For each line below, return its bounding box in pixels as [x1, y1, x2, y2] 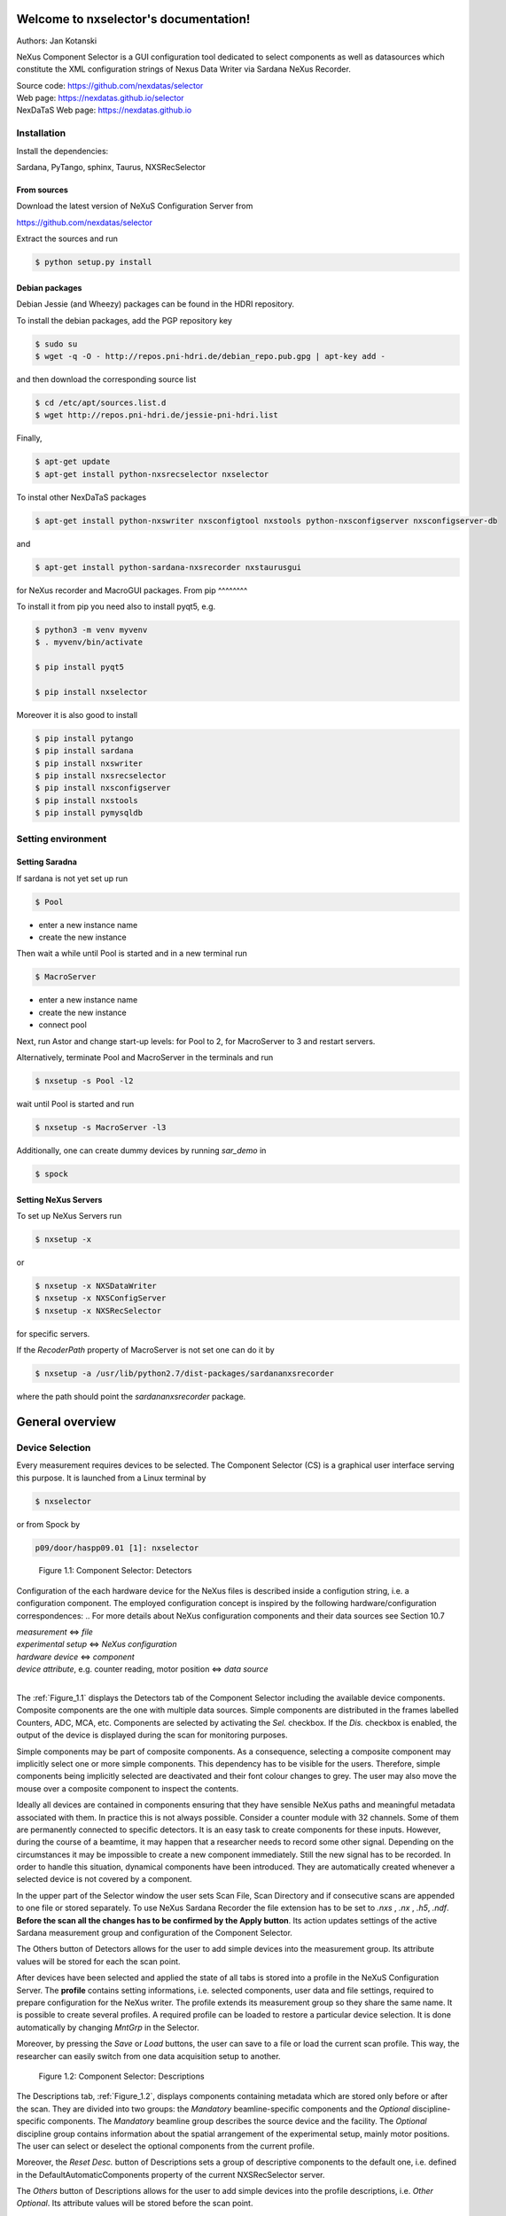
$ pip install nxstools [35, 795, 139, 806]
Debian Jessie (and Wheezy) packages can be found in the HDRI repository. [16, 299, 294, 309]
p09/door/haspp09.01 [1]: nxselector [35, 1542, 199, 1553]
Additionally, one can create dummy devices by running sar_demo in [16, 1144, 267, 1156]
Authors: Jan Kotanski [16, 35, 97, 46]
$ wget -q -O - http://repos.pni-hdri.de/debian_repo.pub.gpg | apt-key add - [35, 351, 385, 361]
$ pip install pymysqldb [35, 808, 144, 818]
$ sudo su [35, 339, 78, 349]
